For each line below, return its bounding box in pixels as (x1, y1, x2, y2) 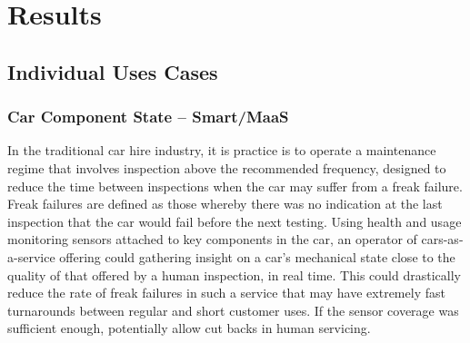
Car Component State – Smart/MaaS (7, 105, 289, 128)
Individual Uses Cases (7, 57, 218, 85)
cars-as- (421, 230, 464, 249)
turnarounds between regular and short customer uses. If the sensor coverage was (7, 300, 459, 319)
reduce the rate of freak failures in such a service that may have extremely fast (7, 283, 445, 302)
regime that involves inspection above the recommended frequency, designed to (7, 158, 446, 177)
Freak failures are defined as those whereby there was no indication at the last (7, 194, 443, 213)
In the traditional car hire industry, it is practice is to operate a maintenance (7, 141, 436, 160)
